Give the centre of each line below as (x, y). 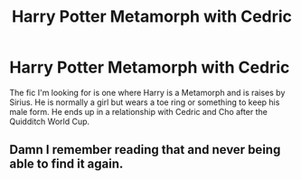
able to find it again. (66, 164)
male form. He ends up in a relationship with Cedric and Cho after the (139, 111)
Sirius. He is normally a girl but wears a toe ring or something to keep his (145, 102)
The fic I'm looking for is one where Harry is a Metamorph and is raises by (147, 92)
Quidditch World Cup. (50, 121)
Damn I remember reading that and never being (145, 150)
